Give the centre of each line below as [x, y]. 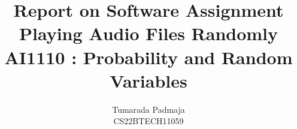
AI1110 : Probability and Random [148, 57]
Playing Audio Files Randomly [148, 33]
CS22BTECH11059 [148, 121]
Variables [148, 80]
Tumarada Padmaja [148, 109]
